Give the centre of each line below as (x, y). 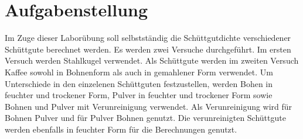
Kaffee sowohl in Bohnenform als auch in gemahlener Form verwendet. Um (139, 72)
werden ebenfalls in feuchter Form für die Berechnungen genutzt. (121, 129)
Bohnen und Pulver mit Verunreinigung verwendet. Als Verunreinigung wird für (149, 106)
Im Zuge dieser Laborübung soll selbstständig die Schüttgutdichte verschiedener (148, 38)
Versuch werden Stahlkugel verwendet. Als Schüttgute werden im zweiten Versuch (152, 60)
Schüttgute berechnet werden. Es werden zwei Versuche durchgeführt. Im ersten (148, 49)
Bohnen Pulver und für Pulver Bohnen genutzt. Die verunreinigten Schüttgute (145, 118)
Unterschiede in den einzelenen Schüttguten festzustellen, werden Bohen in (139, 83)
